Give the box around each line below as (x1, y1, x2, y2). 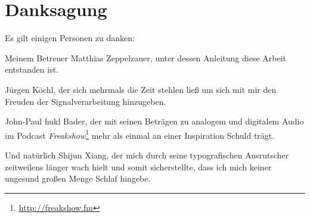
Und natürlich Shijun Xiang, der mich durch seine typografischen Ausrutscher (5, 148, 289, 161)
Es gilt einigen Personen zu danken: (5, 32, 135, 44)
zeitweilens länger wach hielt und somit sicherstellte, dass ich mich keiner (5, 160, 272, 173)
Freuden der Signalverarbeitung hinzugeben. (5, 95, 166, 107)
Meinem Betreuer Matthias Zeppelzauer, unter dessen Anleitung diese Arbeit (5, 51, 287, 64)
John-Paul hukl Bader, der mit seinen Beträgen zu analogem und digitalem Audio (5, 115, 304, 127)
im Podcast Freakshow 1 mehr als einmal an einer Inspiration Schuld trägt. (5, 127, 275, 141)
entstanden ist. (5, 63, 58, 76)
